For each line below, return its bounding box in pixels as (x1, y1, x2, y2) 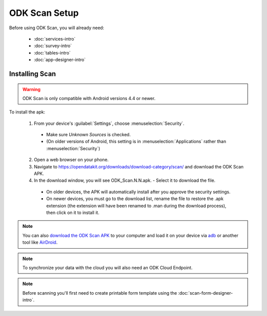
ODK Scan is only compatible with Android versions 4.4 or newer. (22, 95, 156, 101)
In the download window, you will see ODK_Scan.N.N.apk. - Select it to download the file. (34, 177, 216, 183)
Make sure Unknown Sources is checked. (46, 132, 131, 138)
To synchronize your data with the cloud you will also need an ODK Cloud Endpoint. (22, 264, 193, 270)
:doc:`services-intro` (34, 36, 76, 42)
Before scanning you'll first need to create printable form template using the (22, 290, 178, 296)
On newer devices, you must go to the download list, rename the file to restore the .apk (46, 196, 223, 202)
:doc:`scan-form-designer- (178, 290, 233, 296)
